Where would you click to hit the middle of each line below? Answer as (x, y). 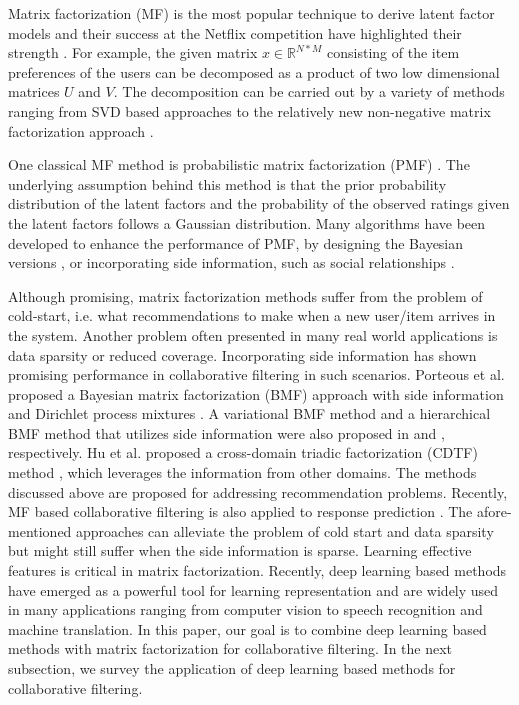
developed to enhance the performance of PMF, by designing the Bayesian (236, 242)
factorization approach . (81, 130)
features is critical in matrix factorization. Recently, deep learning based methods (257, 570)
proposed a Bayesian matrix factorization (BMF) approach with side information (256, 393)
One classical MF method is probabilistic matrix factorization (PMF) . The (239, 164)
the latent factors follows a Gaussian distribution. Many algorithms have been (247, 222)
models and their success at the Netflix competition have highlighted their (235, 32)
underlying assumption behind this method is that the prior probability (227, 183)
